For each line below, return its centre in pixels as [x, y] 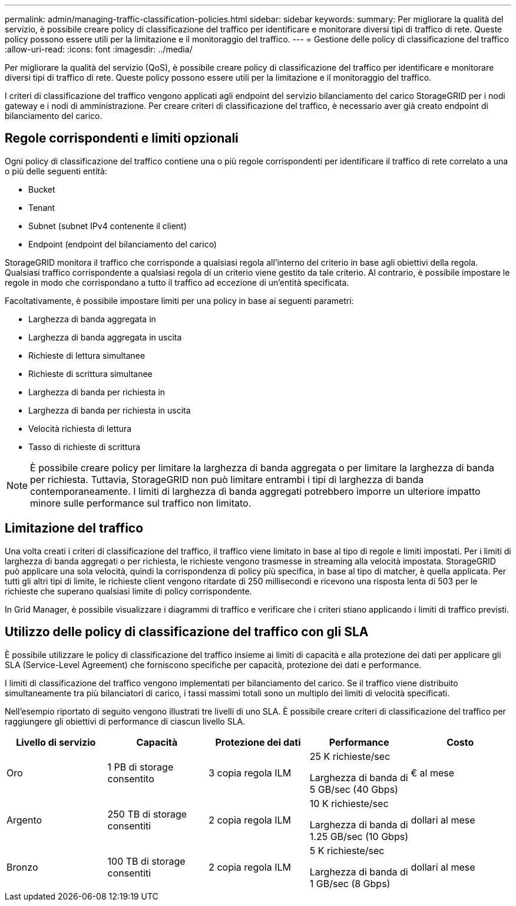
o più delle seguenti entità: [56, 171]
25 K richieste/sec [350, 756]
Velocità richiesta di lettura [80, 428]
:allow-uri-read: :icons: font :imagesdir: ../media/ [99, 49]
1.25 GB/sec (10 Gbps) [359, 836]
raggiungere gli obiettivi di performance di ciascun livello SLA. [125, 721]
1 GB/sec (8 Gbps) [350, 883]
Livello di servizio [56, 742]
